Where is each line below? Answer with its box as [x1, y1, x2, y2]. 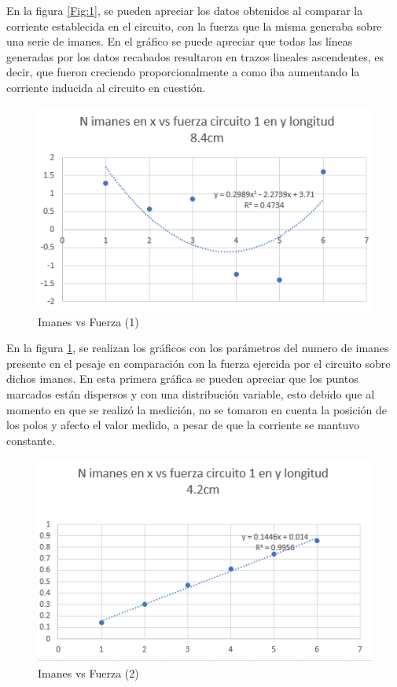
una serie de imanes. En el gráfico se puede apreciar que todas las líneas [6, 33, 353, 50]
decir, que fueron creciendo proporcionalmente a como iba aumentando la [6, 64, 360, 80]
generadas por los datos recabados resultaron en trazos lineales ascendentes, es [6, 48, 384, 64]
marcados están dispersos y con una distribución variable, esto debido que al [6, 386, 375, 402]
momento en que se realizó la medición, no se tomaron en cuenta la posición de [6, 401, 388, 417]
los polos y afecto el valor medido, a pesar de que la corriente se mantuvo [6, 417, 360, 433]
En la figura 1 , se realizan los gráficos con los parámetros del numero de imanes [6, 340, 389, 356]
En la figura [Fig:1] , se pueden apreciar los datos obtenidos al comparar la [6, 2, 363, 18]
